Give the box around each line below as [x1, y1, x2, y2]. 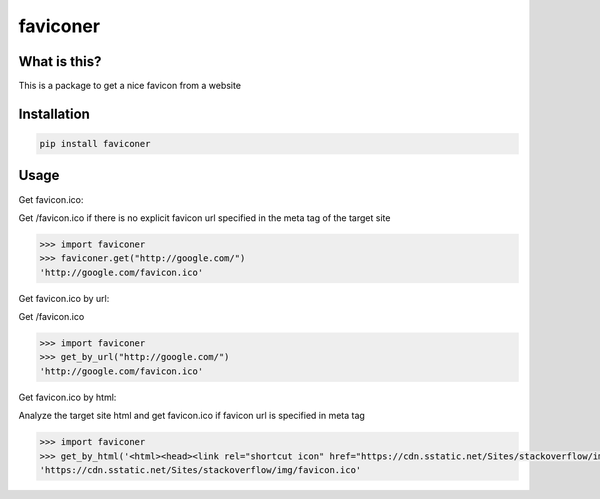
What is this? [18, 53, 102, 70]
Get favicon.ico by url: [18, 292, 110, 304]
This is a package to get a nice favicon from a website [18, 80, 242, 92]
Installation [18, 105, 90, 122]
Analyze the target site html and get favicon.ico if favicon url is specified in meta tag [18, 410, 365, 422]
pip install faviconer [39, 138, 151, 150]
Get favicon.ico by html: [18, 391, 117, 403]
